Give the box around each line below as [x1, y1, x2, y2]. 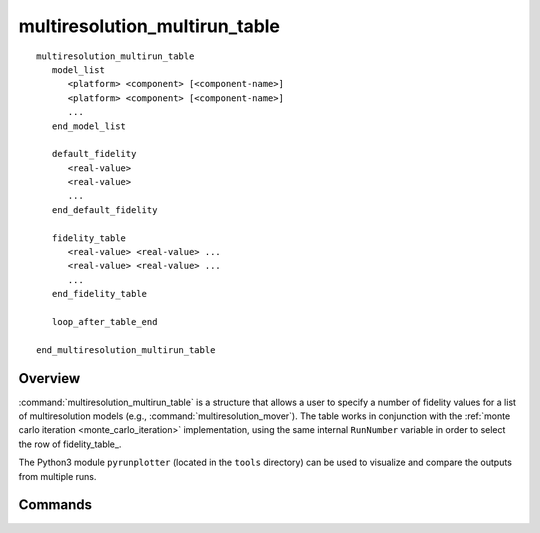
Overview [18, 370, 81, 387]
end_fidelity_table [51, 288, 148, 300]
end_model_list [51, 120, 127, 132]
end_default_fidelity [51, 204, 158, 215]
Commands [18, 496, 93, 514]
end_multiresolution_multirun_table [36, 344, 216, 355]
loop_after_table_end [51, 316, 158, 327]
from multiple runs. [18, 470, 97, 482]
